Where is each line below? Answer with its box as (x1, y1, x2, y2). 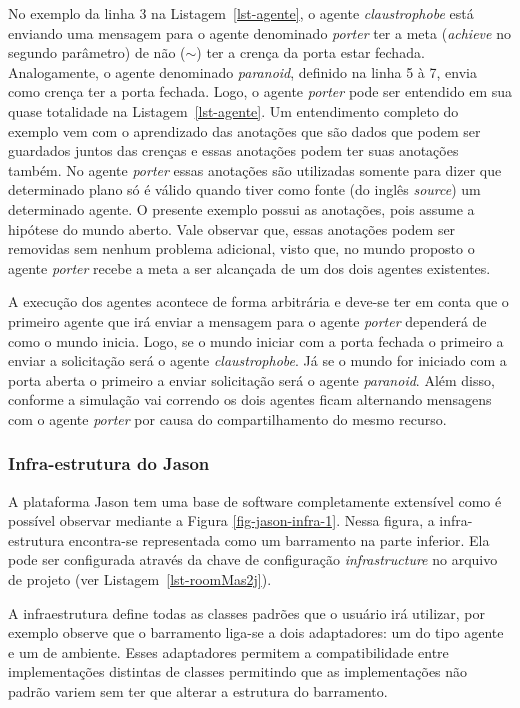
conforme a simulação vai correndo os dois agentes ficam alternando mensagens (8, 389, 492, 410)
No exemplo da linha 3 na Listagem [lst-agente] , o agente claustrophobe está (8, 3, 474, 23)
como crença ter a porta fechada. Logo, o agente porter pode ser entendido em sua (8, 81, 513, 102)
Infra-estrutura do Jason (8, 451, 210, 476)
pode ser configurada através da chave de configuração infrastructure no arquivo (8, 549, 498, 570)
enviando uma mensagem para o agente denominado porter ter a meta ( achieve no (8, 22, 511, 43)
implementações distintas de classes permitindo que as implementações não (8, 661, 468, 682)
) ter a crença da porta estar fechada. (196, 42, 425, 63)
